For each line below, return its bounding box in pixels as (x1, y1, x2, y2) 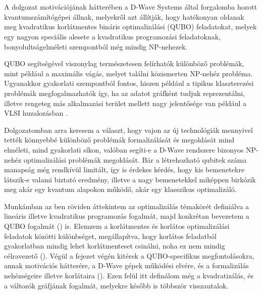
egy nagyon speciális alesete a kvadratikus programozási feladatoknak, (4, 31, 221, 41)
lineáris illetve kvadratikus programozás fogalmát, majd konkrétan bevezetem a (4, 211, 249, 221)
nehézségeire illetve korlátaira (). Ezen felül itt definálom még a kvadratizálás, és (4, 270, 254, 281)
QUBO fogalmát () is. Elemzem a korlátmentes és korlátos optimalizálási (4, 221, 230, 231)
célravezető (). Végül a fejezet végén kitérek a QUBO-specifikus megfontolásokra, (4, 250, 254, 261)
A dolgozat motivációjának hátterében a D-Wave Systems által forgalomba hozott (4, 2, 257, 12)
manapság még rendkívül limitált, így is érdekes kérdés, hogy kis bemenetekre (4, 164, 245, 175)
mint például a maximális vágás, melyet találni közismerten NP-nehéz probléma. (4, 68, 253, 78)
